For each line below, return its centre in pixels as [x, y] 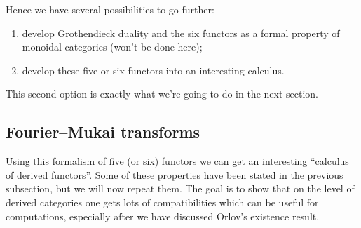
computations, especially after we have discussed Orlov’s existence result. [163, 216]
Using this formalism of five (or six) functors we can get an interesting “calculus [177, 161]
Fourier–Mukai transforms [103, 132]
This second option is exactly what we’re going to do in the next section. [162, 94]
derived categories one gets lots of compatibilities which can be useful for [162, 202]
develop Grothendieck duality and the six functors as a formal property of [181, 33]
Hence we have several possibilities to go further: [110, 9]
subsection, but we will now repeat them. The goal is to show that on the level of [180, 188]
